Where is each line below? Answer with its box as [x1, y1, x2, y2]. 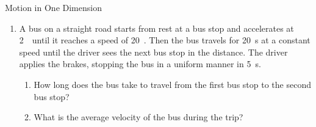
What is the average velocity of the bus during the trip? [34, 111, 243, 123]
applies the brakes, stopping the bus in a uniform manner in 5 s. [19, 57, 261, 70]
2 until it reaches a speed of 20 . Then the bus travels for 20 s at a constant [19, 34, 311, 46]
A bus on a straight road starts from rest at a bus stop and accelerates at [19, 21, 294, 34]
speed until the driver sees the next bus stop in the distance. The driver [19, 45, 288, 58]
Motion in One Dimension [5, 1, 102, 13]
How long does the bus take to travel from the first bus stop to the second [34, 78, 311, 90]
